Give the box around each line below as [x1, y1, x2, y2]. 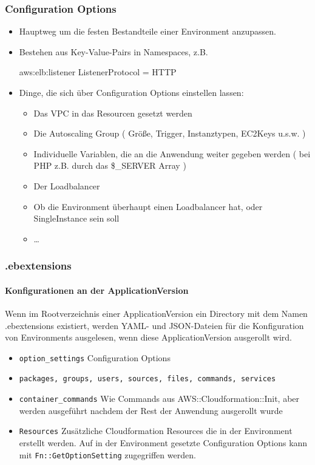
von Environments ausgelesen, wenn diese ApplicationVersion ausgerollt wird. [5, 331, 292, 344]
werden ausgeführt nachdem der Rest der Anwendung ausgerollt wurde [19, 404, 283, 416]
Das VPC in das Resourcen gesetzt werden [33, 106, 192, 119]
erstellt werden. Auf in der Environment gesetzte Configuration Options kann [19, 436, 308, 449]
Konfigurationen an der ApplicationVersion [5, 283, 189, 296]
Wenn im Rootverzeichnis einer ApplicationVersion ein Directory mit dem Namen [5, 307, 308, 319]
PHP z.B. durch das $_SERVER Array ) [33, 159, 186, 172]
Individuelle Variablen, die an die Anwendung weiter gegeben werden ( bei [33, 147, 311, 160]
